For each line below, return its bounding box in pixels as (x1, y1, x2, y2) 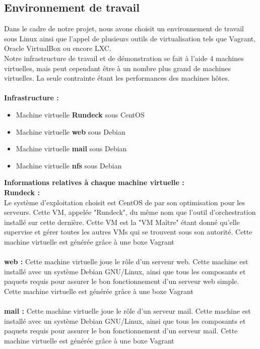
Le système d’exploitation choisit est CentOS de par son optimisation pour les (4, 197, 245, 207)
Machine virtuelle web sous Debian (16, 126, 125, 137)
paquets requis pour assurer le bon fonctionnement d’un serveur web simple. (4, 276, 239, 286)
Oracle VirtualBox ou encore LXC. (4, 43, 111, 53)
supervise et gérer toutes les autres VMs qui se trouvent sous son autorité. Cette (4, 226, 252, 237)
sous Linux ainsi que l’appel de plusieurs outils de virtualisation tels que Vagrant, (4, 33, 256, 43)
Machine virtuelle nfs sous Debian (16, 160, 122, 170)
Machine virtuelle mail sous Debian (16, 143, 127, 154)
